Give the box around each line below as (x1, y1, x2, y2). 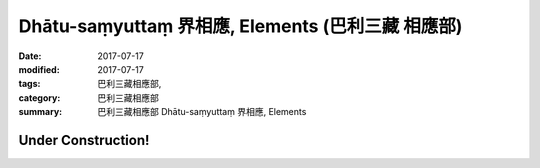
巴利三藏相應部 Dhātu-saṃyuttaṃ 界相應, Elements (97, 106, 307, 118)
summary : (18, 106, 63, 118)
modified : (18, 63, 60, 75)
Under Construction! (18, 131, 150, 149)
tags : (18, 78, 41, 90)
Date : (18, 50, 42, 62)
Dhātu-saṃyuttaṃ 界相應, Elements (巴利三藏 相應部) (18, 15, 463, 37)
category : (18, 91, 61, 104)
